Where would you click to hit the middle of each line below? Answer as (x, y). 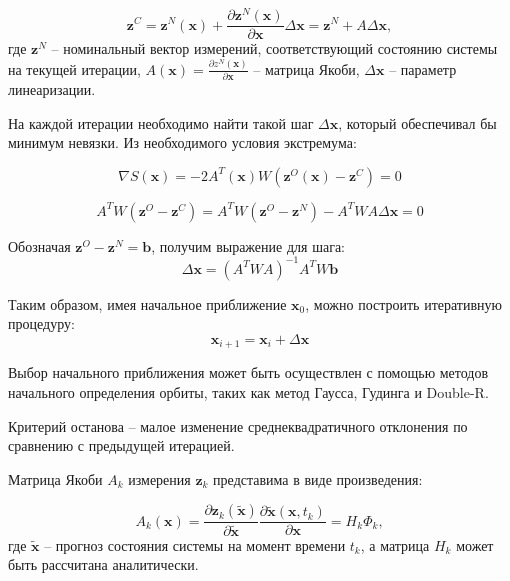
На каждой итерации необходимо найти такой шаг (161, 122)
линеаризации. (52, 88)
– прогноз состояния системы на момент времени (195, 544)
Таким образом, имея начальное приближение (147, 303)
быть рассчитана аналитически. (103, 564)
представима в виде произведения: (318, 478)
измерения (159, 478)
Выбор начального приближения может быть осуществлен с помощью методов (248, 372)
